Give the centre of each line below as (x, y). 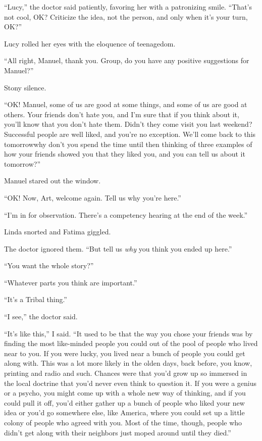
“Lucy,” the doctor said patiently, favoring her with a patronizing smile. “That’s (128, 7)
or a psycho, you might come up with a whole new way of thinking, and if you (125, 393)
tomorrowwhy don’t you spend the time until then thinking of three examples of (128, 144)
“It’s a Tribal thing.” (36, 299)
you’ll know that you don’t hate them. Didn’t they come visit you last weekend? (128, 124)
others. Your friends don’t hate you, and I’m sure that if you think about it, (122, 114)
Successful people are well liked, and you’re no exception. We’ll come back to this (130, 134)
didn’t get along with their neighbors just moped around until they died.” (118, 432)
